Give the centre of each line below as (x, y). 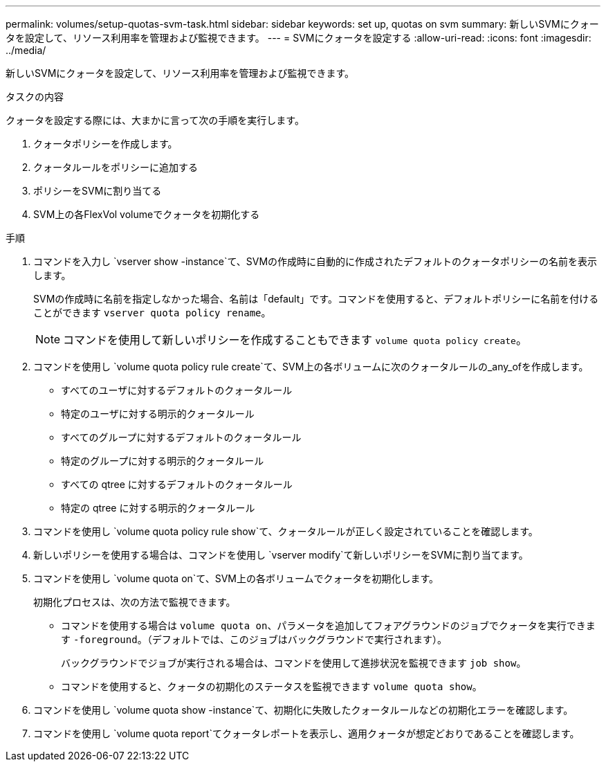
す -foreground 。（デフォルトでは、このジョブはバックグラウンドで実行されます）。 (254, 639)
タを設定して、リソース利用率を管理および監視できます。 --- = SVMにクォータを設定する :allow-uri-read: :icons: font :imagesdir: (299, 38)
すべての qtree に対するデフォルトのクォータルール (177, 484)
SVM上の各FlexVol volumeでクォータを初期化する (147, 214)
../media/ (26, 50)
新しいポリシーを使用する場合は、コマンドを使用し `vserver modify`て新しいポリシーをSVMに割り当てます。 (281, 555)
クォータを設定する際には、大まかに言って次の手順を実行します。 (155, 120)
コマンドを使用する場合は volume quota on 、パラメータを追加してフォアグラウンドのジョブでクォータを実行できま (328, 625)
